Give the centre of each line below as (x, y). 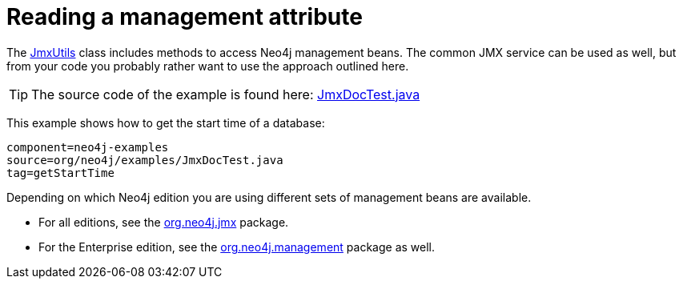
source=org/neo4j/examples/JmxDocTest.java (145, 160)
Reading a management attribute (185, 17)
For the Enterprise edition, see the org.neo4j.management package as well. (237, 247)
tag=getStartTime (60, 173)
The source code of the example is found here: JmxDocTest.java (226, 94)
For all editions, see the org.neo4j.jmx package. (164, 222)
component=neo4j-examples (88, 147)
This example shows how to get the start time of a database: (166, 122)
